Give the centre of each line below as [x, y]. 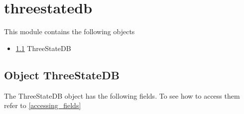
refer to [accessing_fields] [43, 105]
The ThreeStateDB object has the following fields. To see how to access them [122, 95]
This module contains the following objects [69, 31]
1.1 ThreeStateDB [43, 48]
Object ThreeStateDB [62, 75]
